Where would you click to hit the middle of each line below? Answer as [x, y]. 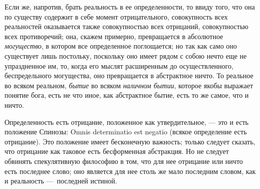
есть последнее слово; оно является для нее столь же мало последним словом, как [130, 171]
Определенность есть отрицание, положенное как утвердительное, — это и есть [126, 122]
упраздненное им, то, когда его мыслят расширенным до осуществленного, [119, 65]
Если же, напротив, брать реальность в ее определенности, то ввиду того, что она [130, 7]
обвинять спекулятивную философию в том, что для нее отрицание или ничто [124, 161]
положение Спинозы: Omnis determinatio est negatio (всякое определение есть [126, 132]
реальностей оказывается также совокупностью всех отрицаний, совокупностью [126, 26]
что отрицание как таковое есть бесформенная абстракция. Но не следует [117, 151]
